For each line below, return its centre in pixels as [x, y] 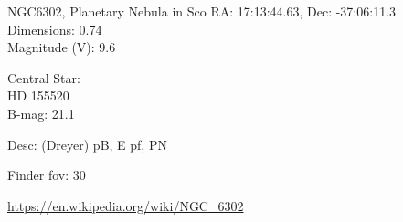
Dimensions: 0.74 [55, 29]
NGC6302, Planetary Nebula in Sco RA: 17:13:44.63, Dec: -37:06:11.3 [202, 11]
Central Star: [44, 77]
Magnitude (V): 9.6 [62, 47]
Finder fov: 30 [47, 175]
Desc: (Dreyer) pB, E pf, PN [87, 144]
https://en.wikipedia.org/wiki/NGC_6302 [126, 205]
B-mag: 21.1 [41, 113]
